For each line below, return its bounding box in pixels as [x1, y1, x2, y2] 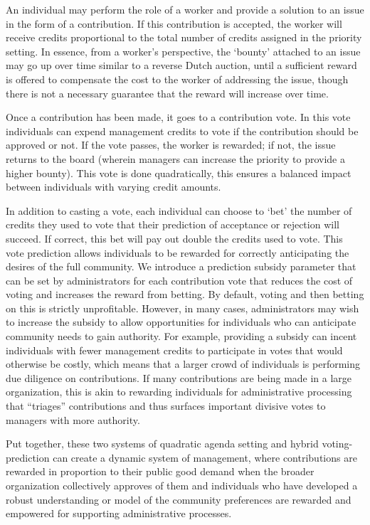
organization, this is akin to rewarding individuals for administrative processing [6, 384, 352, 399]
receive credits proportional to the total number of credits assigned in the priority [6, 30, 362, 45]
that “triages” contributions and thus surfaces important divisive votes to [6, 398, 326, 413]
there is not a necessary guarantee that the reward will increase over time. [6, 85, 329, 100]
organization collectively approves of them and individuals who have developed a [6, 478, 358, 492]
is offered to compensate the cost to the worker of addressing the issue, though [6, 71, 349, 86]
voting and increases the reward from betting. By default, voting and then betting [6, 287, 364, 302]
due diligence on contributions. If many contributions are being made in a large [6, 370, 352, 385]
